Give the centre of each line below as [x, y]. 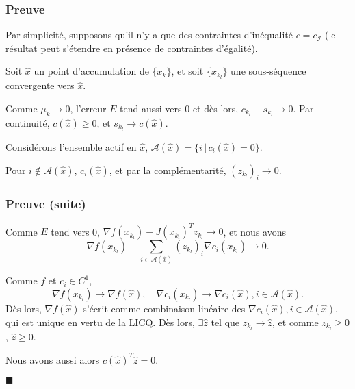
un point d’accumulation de [91, 71]
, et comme [295, 322]
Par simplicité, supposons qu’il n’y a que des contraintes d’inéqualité [149, 35]
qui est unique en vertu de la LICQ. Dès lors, [100, 322]
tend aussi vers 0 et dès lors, [179, 108]
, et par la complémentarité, [168, 170]
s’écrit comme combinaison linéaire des [164, 309]
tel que [225, 322]
